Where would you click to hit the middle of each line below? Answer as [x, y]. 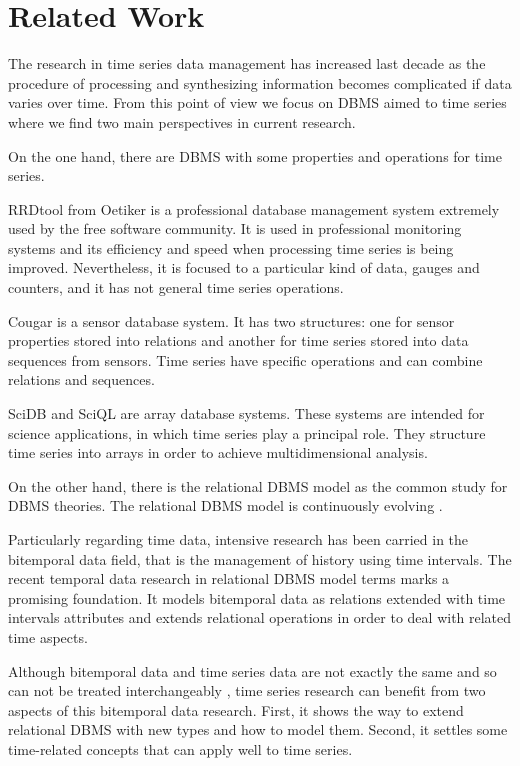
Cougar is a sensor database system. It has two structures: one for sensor [231, 320]
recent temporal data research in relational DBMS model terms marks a [229, 578]
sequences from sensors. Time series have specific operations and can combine [245, 359]
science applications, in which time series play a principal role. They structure [247, 432]
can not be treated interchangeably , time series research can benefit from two [247, 690]
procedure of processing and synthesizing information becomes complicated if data [260, 82]
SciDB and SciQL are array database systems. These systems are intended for [246, 413]
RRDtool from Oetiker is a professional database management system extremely [254, 208]
